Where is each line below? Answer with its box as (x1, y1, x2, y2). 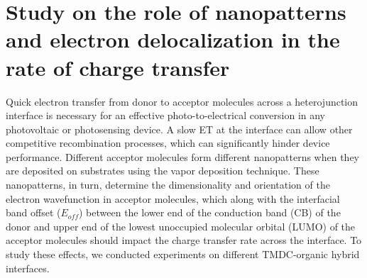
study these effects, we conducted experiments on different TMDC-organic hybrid (6, 247, 360, 262)
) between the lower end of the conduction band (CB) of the (78, 205, 341, 220)
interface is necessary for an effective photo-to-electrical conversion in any (6, 108, 326, 123)
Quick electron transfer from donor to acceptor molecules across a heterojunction (6, 94, 358, 109)
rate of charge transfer (6, 52, 230, 82)
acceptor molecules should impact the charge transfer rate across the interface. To (6, 233, 362, 248)
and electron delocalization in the (6, 25, 340, 54)
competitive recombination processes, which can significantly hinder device (6, 135, 330, 150)
